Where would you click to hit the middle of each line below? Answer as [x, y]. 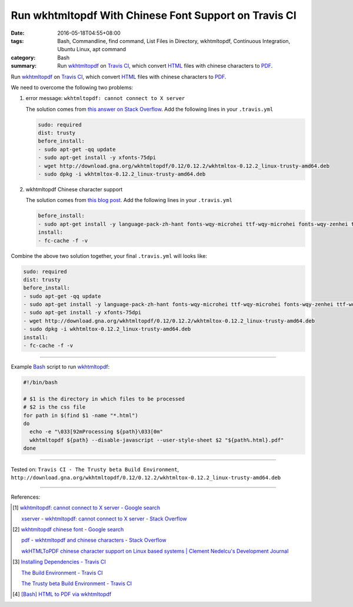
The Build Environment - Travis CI [62, 573]
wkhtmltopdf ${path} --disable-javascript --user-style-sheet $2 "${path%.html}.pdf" [157, 440]
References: [26, 497]
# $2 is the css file [54, 407]
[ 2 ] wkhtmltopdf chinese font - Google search [68, 529]
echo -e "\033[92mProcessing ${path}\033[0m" [96, 432]
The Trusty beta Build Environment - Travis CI [77, 583]
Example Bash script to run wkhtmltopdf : [60, 367]
